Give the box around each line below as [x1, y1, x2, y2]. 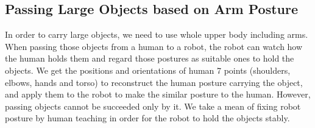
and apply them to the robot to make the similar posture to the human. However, [5, 88, 311, 101]
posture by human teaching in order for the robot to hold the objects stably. [5, 112, 290, 124]
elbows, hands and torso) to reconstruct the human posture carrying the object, [5, 76, 303, 88]
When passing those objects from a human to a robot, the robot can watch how [5, 40, 303, 52]
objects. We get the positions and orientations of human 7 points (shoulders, [5, 63, 291, 76]
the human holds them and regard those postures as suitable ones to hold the [5, 52, 294, 65]
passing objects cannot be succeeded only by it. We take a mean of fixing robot [5, 99, 301, 112]
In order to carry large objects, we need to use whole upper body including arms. [5, 28, 308, 41]
